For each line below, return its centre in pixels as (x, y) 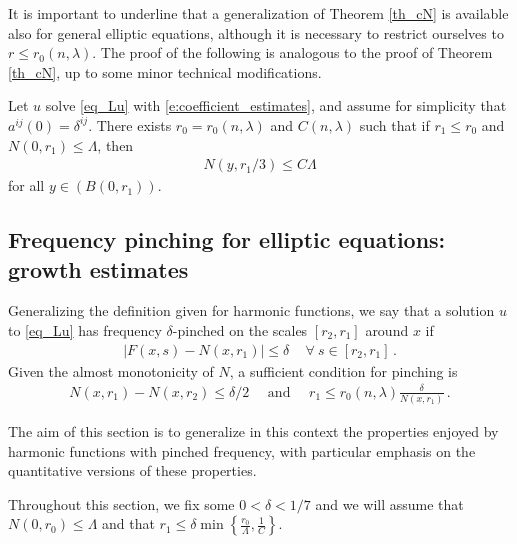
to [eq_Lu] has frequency (85, 329)
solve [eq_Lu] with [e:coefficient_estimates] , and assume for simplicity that (276, 105)
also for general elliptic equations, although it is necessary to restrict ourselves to (256, 32)
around (387, 329)
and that (128, 523)
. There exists (130, 124)
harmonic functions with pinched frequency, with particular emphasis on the (242, 450)
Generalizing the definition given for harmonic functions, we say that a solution (251, 310)
